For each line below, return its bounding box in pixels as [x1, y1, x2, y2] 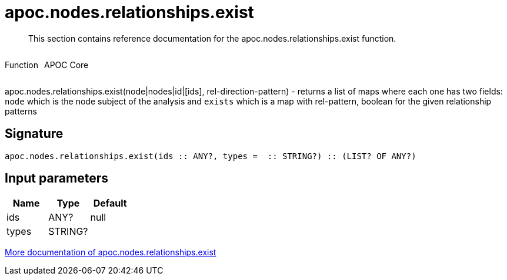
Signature [5, 126, 64, 141]
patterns [5, 106, 37, 116]
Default [93, 197, 127, 210]
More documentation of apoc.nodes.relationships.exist [5, 247, 216, 258]
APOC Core [44, 59, 89, 70]
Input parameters [5, 171, 109, 186]
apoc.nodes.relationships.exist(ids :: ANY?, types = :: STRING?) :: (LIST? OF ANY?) [5, 151, 416, 161]
